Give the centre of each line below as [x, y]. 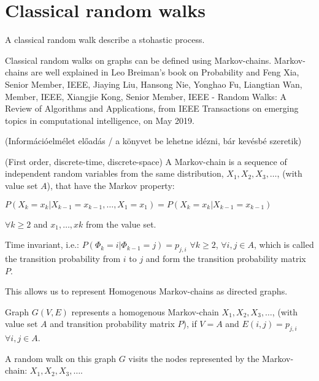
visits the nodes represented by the [194, 358]
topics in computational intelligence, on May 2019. [100, 120]
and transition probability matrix [112, 324]
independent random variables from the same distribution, [114, 173]
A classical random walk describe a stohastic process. [105, 40]
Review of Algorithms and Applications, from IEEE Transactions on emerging [152, 108]
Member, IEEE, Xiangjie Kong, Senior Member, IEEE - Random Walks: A [146, 96]
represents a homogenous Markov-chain [145, 311]
